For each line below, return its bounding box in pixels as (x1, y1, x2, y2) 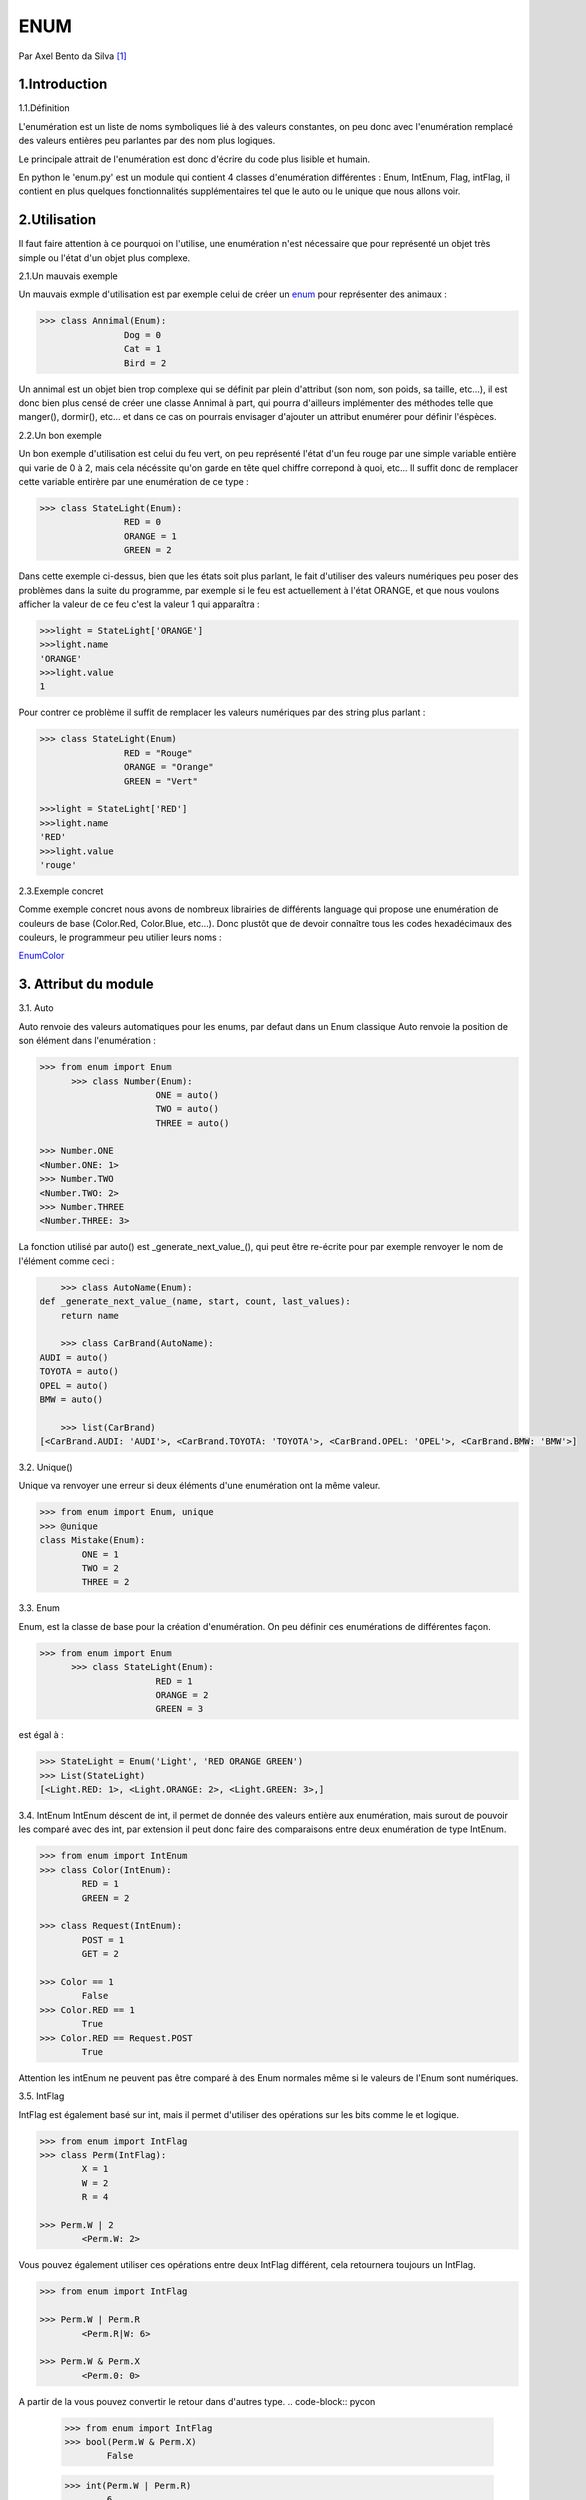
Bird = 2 (123, 357, 167, 369)
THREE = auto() (155, 1117, 230, 1129)
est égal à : (18, 1729, 64, 1741)
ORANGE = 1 (123, 530, 177, 542)
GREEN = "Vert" (123, 775, 199, 787)
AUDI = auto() (39, 1351, 109, 1363)
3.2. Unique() (18, 1461, 74, 1474)
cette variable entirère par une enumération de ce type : (18, 475, 249, 487)
